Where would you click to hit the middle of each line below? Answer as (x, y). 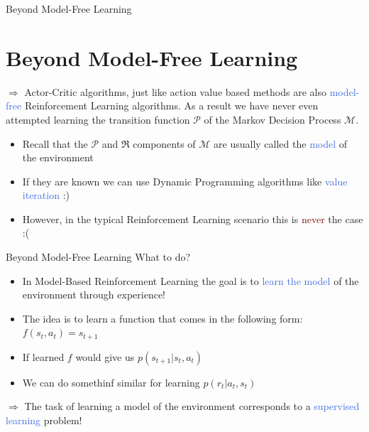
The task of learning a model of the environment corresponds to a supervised (192, 406)
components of (164, 143)
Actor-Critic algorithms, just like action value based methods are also (175, 91)
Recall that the (55, 143)
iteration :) (46, 195)
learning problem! (44, 420)
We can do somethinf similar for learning (111, 382)
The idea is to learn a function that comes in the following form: (163, 318)
